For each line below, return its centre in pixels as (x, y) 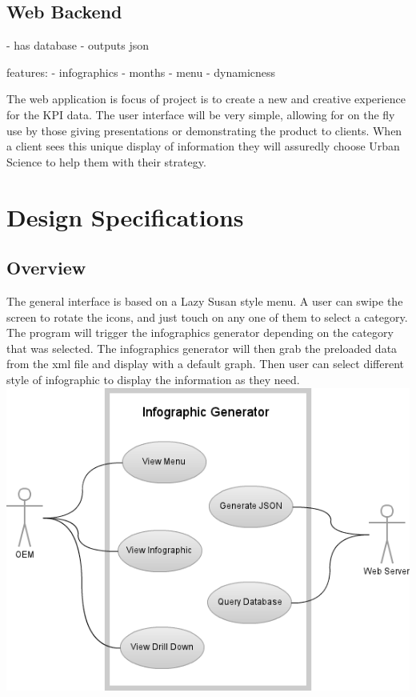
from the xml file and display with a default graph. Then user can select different (205, 364)
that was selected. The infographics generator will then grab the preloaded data (202, 348)
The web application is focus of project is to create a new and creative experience (206, 99)
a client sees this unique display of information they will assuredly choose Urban (203, 146)
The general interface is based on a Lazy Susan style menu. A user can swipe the (205, 300)
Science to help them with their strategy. (106, 161)
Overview (46, 268)
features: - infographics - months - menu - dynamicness (141, 72)
